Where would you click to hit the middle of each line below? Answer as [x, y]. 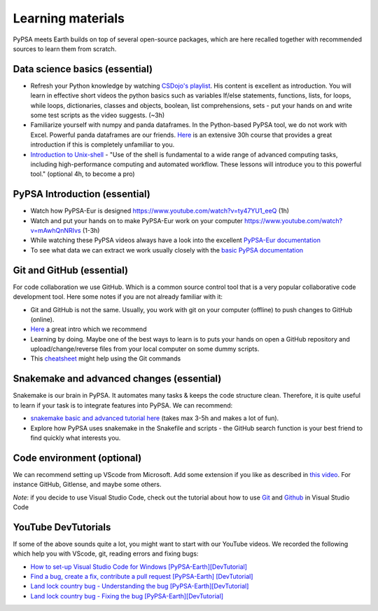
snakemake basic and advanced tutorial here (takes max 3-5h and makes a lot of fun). [155, 418]
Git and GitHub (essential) [71, 270]
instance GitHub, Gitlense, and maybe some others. [87, 485]
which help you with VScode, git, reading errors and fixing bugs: [106, 553]
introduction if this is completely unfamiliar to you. [103, 145]
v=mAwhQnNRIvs [56, 231]
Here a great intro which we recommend [89, 329]
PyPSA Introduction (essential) [82, 194]
